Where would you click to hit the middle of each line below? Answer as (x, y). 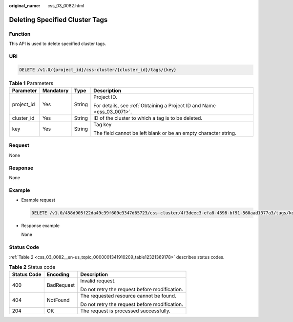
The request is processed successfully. (126, 311)
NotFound (58, 300)
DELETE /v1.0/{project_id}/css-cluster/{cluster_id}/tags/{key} (98, 69)
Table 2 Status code (32, 267)
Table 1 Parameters (31, 83)
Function (20, 34)
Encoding (58, 275)
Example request (38, 200)
